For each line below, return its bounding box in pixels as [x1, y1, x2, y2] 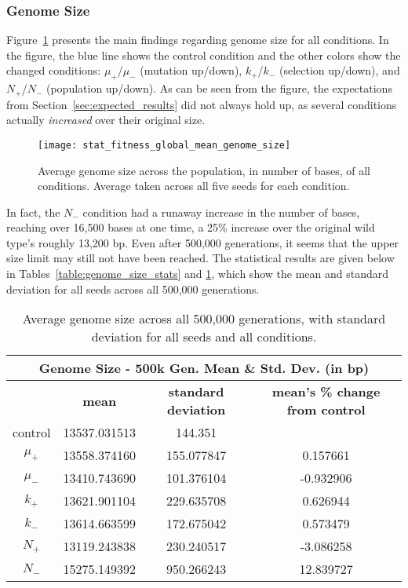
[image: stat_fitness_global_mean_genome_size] [38, 139, 291, 151]
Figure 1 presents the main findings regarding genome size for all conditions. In [6, 31, 389, 48]
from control [286, 400, 366, 419]
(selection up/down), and [279, 62, 400, 79]
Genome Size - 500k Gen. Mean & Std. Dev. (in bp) [38, 359, 370, 378]
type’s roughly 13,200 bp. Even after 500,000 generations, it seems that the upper [6, 234, 399, 250]
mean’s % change [271, 382, 381, 401]
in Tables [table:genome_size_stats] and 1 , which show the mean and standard [6, 265, 389, 282]
